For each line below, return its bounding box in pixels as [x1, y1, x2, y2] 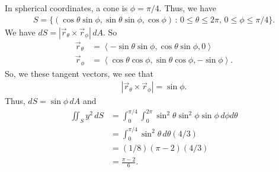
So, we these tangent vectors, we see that [5, 67, 154, 79]
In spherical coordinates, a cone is [5, 2, 128, 14]
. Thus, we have [159, 2, 216, 14]
